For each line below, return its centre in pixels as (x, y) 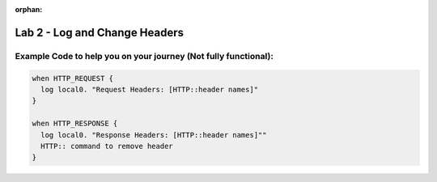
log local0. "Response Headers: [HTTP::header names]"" (154, 135)
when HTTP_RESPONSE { (75, 124)
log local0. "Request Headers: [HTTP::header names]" (150, 89)
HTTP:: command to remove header (107, 146)
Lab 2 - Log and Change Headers (100, 32)
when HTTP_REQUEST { (72, 78)
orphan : (29, 9)
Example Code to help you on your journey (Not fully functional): (144, 56)
